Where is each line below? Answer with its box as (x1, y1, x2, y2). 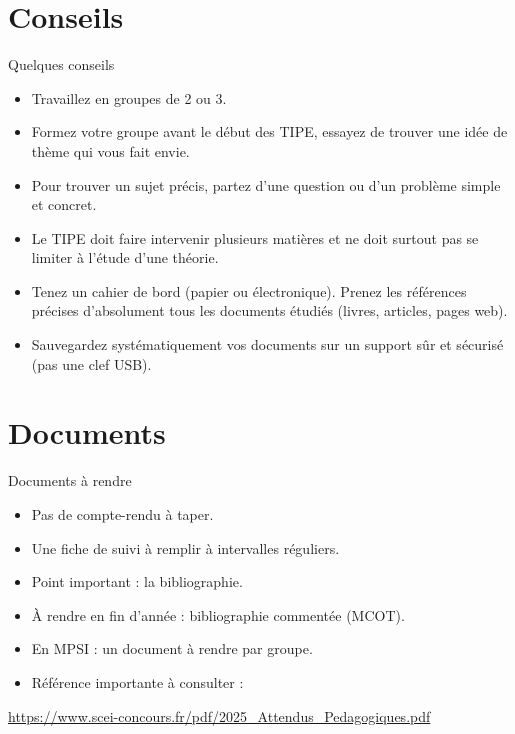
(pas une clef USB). (31, 353, 152, 374)
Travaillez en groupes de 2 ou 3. (31, 87, 227, 108)
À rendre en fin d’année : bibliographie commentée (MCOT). (31, 604, 405, 625)
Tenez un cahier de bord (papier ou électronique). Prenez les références (31, 280, 467, 301)
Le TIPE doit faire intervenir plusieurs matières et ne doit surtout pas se (31, 227, 479, 248)
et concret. (31, 194, 97, 215)
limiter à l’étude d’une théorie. (31, 247, 219, 268)
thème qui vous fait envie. (31, 140, 190, 161)
